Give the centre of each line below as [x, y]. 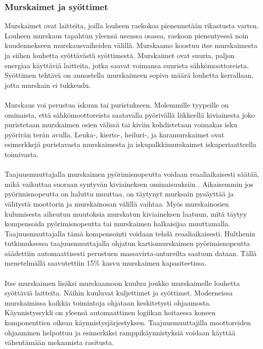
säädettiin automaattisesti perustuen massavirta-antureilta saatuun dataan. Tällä [131, 253]
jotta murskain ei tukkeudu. [48, 85]
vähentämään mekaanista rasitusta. [59, 342]
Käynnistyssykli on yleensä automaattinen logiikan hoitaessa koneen [110, 312]
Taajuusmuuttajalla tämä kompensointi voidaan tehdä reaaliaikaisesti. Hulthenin [130, 233]
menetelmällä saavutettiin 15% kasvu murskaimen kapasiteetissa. [106, 263]
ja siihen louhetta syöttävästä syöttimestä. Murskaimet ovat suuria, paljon [120, 55]
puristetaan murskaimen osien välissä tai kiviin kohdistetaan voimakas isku [121, 124]
